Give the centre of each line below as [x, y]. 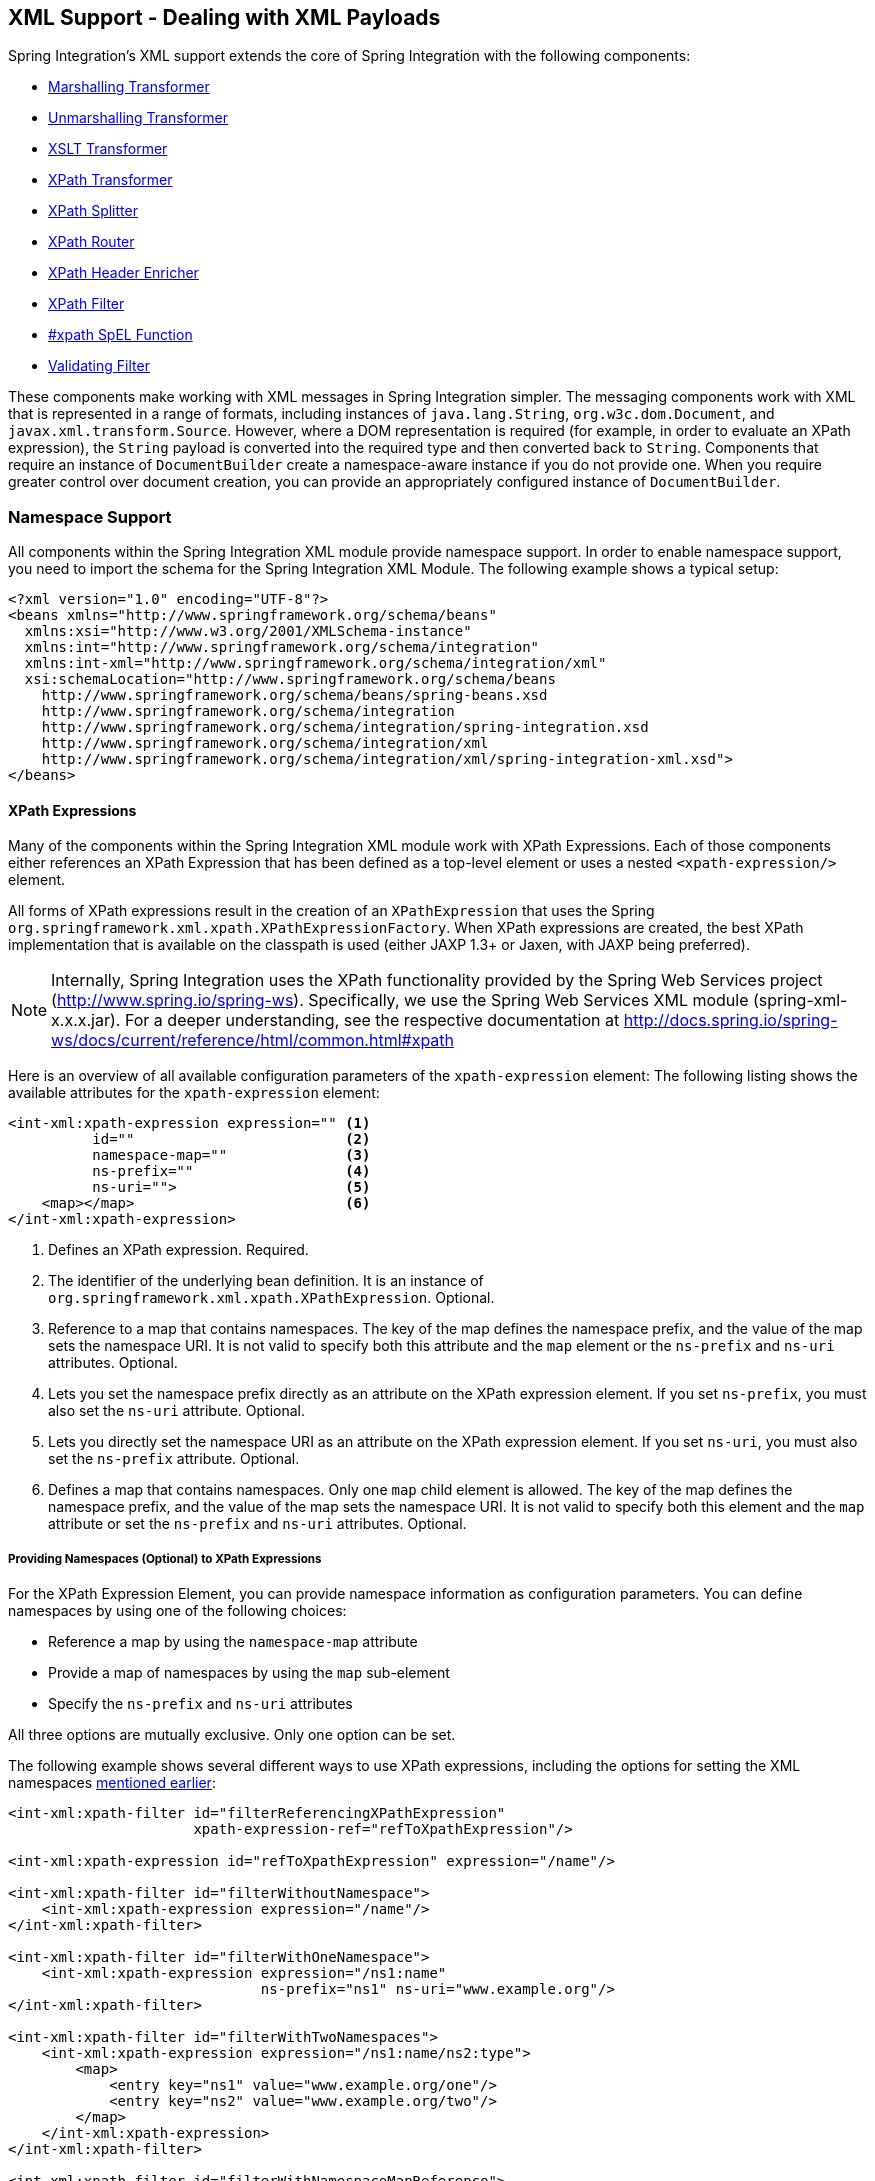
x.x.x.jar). [86, 1020]
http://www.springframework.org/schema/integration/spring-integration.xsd [345, 727]
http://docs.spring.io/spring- [730, 1020]
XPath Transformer [110, 180]
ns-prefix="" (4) [231, 1171]
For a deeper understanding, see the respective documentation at [372, 1020]
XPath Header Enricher [123, 273]
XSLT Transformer [108, 149]
